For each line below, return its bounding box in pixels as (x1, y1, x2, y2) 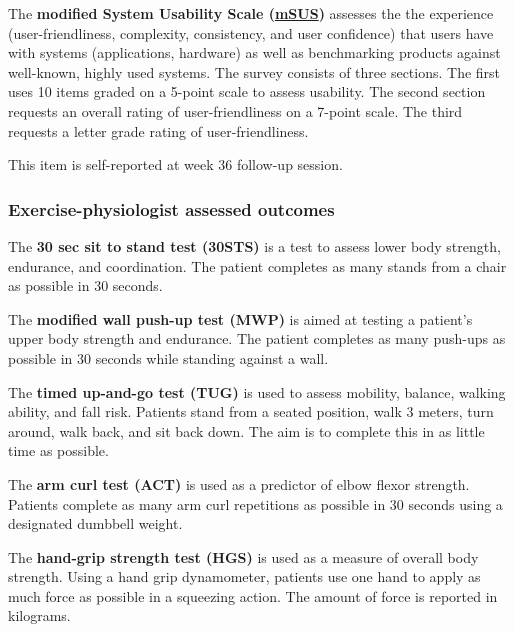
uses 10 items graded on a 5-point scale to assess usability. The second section (8, 81, 486, 102)
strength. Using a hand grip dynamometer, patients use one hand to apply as (8, 566, 481, 587)
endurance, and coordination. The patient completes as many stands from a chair (8, 255, 507, 276)
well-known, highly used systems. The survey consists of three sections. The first (8, 61, 501, 82)
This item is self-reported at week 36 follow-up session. (8, 154, 343, 175)
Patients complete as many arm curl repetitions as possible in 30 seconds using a (8, 493, 503, 514)
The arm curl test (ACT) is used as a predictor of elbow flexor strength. (8, 473, 470, 494)
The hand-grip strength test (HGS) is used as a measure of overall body (8, 546, 479, 567)
